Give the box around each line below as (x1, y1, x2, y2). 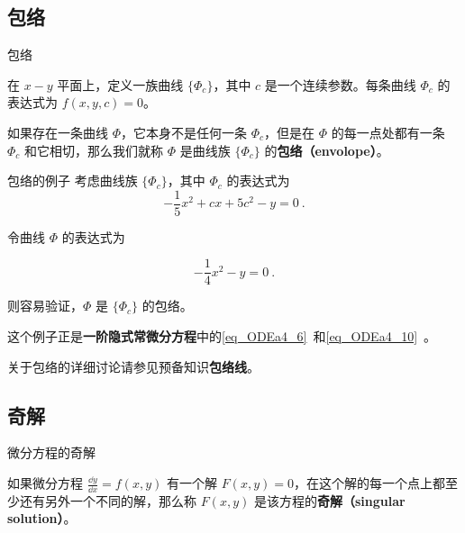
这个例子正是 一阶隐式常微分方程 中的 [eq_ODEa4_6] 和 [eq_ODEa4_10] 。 (7, 327, 437, 346)
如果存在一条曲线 (7, 122, 108, 141)
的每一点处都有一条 (331, 122, 445, 141)
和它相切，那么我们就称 (24, 140, 164, 159)
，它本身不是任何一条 (121, 122, 248, 141)
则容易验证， (7, 296, 83, 315)
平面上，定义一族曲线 (57, 75, 184, 94)
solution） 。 (7, 509, 77, 528)
